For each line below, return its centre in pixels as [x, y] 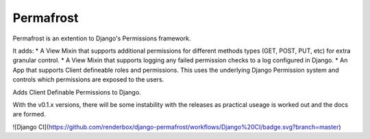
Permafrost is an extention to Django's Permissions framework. [102, 38]
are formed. [29, 114]
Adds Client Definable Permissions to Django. [77, 92]
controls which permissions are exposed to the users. [88, 79]
